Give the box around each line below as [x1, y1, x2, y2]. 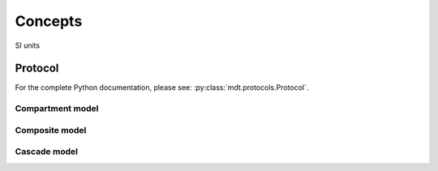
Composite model [15, 124, 87, 135]
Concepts [15, 12, 83, 30]
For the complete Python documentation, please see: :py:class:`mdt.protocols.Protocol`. [15, 83, 309, 92]
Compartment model [15, 103, 99, 114]
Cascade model [15, 146, 79, 157]
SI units [15, 41, 41, 50]
